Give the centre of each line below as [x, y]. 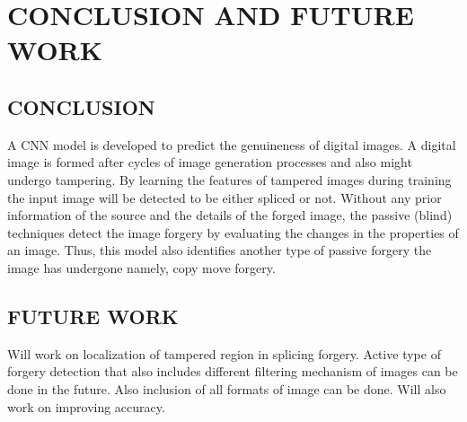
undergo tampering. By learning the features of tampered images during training [229, 179]
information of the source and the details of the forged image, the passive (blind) [230, 215]
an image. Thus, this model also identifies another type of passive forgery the [220, 250]
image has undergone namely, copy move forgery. [141, 267]
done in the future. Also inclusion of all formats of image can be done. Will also [227, 388]
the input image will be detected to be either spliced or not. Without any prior [225, 197]
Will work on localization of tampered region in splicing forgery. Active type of [224, 353]
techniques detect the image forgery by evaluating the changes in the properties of [233, 232]
